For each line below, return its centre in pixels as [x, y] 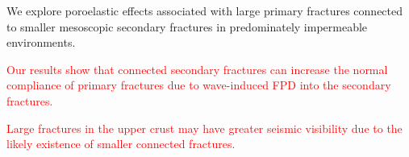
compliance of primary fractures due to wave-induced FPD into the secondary [199, 85]
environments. [41, 42]
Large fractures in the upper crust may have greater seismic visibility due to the [204, 128]
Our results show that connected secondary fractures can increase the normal [197, 69]
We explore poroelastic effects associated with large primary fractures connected [205, 10]
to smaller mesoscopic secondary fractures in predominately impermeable [187, 26]
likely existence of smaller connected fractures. [121, 144]
